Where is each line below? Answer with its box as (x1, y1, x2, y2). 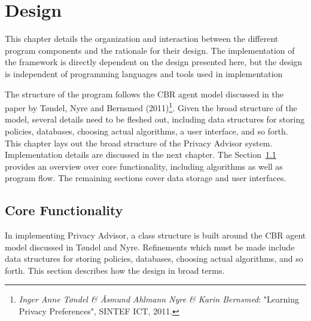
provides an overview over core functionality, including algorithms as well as (5, 160, 283, 172)
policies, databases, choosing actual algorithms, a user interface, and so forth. (5, 124, 288, 137)
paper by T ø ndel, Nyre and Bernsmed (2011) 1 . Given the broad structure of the (5, 100, 297, 114)
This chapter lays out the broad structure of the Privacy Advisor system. (5, 136, 273, 149)
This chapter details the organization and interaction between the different (5, 32, 279, 45)
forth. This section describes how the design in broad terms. (5, 264, 225, 276)
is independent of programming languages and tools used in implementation (5, 67, 283, 80)
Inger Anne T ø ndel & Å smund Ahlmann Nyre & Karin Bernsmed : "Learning (19, 293, 299, 305)
